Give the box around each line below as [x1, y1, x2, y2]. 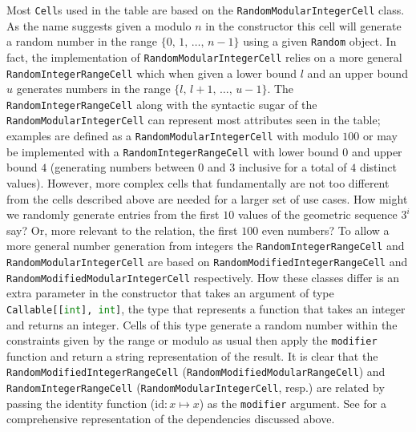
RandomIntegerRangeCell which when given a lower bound [6, 64, 297, 81]
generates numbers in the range [16, 80, 171, 97]
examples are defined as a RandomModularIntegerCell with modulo [6, 127, 339, 144]
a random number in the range [6, 33, 157, 50]
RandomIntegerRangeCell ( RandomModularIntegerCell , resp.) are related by [6, 379, 385, 396]
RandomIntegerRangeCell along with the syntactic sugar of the [6, 95, 317, 112]
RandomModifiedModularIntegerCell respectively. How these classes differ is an [6, 268, 400, 285]
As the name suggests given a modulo [6, 17, 192, 34]
